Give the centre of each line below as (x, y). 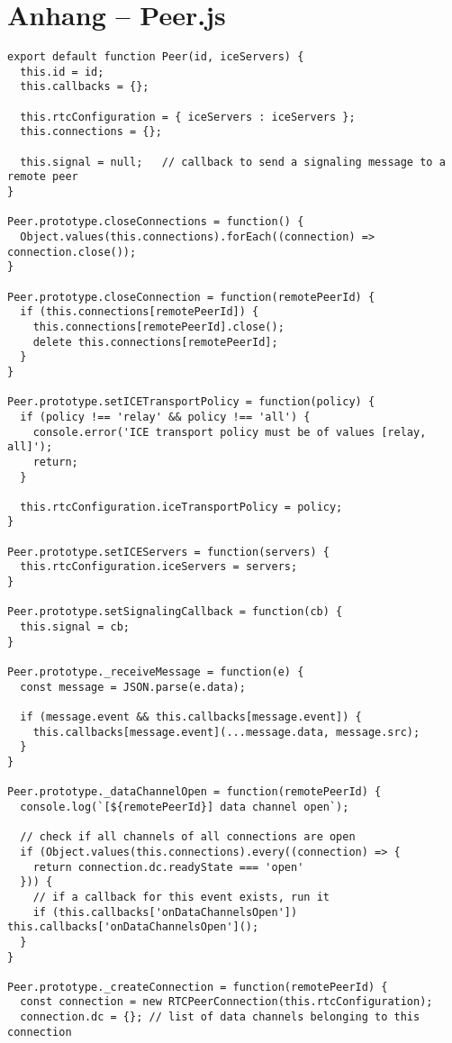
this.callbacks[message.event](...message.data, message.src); (226, 732)
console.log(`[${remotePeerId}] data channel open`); (185, 807)
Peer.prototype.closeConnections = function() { (156, 222)
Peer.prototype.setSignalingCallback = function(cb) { (175, 612)
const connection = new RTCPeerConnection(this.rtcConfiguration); (226, 1002)
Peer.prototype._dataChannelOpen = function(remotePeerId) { (194, 792)
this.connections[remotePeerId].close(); (158, 327)
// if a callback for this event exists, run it (181, 897)
